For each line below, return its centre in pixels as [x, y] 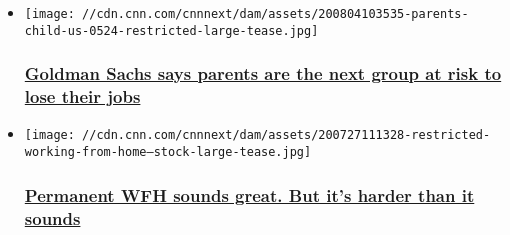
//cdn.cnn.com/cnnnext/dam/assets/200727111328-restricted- [286, 135]
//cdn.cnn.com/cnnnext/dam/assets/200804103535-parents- [275, 14]
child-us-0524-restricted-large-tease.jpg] [171, 30]
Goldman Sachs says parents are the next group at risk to [263, 73]
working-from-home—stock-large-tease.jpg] [168, 152]
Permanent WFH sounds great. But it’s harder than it [249, 194]
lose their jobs [82, 96]
